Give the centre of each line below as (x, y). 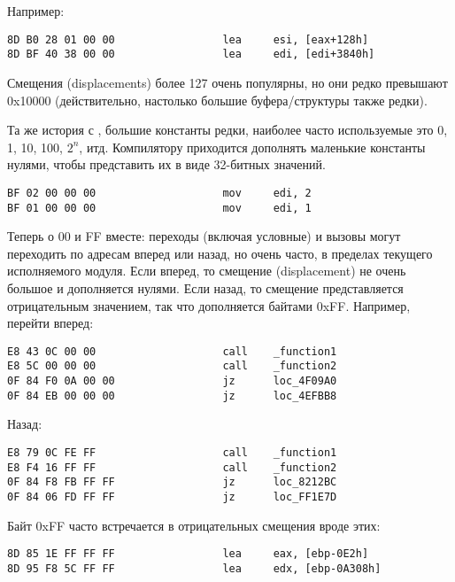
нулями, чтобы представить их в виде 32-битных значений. (166, 164)
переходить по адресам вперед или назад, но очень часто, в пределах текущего (220, 253)
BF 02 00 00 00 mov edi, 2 (159, 193)
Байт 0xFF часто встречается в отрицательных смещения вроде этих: (194, 525)
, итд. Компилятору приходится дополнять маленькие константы (252, 147)
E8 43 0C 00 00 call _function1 (172, 351)
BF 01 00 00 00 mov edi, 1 (159, 208)
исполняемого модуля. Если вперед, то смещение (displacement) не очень (207, 271)
